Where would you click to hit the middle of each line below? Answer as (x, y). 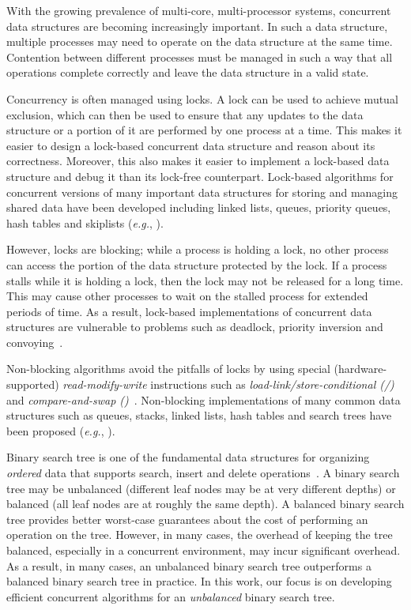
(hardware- (360, 369)
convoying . (35, 342)
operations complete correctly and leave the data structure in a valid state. (188, 72)
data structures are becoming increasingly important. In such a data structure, (197, 26)
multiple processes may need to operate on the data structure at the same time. (200, 41)
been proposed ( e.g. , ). (61, 430)
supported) (33, 384)
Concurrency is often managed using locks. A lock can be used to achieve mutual (202, 98)
